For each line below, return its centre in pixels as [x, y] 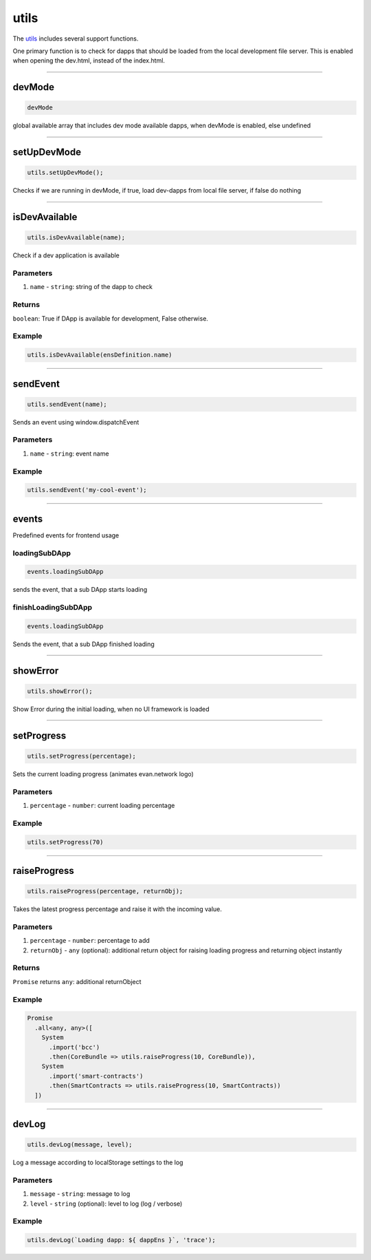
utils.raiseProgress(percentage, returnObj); [105, 891]
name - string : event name [69, 453]
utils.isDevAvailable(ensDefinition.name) [100, 355]
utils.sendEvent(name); [67, 404]
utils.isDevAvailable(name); [76, 238]
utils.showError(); [60, 691]
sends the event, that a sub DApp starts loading [80, 590]
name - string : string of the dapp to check [91, 287]
